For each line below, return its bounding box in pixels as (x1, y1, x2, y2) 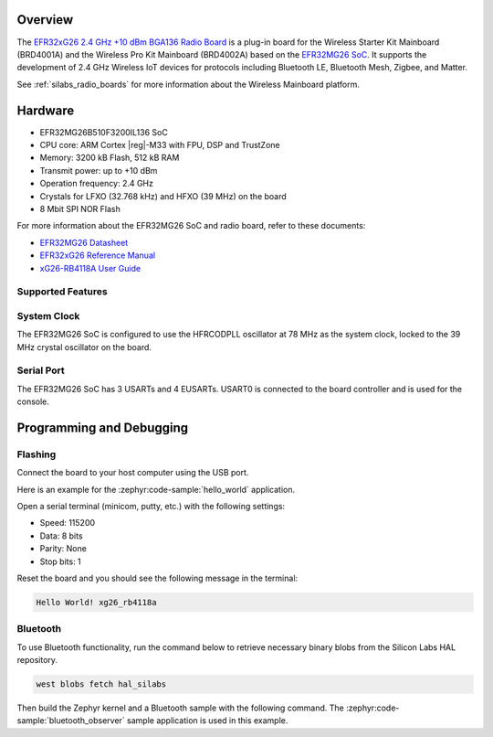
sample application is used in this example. (126, 715, 288, 726)
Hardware (16, 102, 75, 118)
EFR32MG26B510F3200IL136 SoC (39, 126, 168, 137)
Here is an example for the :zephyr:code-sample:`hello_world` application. (16, 484, 296, 495)
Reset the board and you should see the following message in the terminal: (16, 572, 299, 584)
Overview (16, 12, 74, 27)
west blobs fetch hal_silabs (36, 679, 167, 689)
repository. (16, 655, 58, 666)
